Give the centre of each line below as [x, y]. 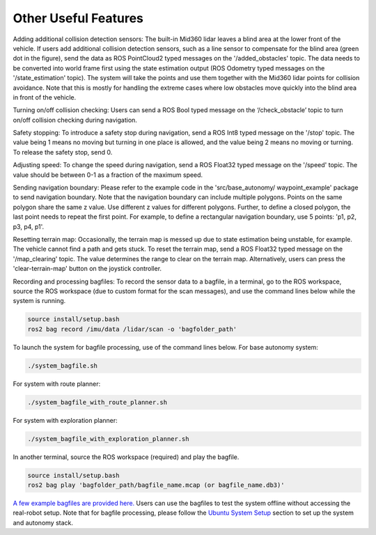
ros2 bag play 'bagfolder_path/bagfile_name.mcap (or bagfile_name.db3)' [156, 485]
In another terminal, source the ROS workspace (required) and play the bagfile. [126, 457]
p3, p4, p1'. [29, 226]
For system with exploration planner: [65, 420]
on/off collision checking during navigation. [75, 120]
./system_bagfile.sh [62, 365]
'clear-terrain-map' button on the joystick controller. [87, 269]
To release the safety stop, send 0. [63, 152]
